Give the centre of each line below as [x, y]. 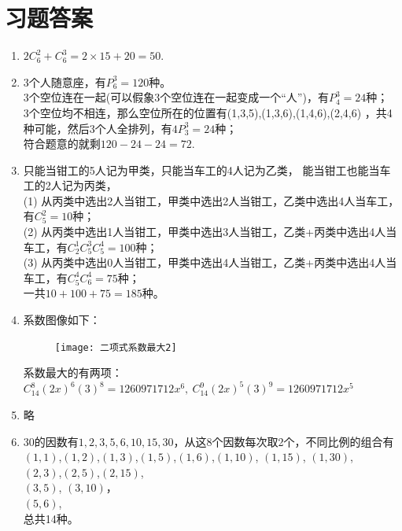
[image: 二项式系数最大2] [116, 347]
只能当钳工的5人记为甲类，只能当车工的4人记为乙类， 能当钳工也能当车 [207, 170]
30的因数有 [51, 441]
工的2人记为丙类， [70, 185]
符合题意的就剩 [62, 144]
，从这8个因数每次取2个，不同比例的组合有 [284, 441]
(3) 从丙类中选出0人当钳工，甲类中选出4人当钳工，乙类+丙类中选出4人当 [210, 262]
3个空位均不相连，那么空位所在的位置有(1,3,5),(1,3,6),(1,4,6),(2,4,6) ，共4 [208, 112]
